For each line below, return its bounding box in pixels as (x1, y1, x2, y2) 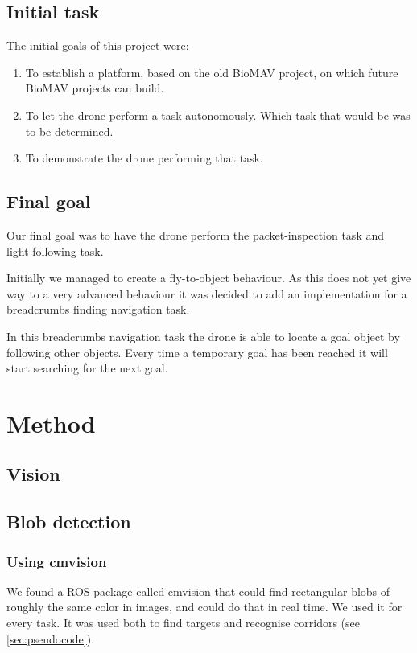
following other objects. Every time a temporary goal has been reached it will (6, 343, 388, 360)
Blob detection (6, 509, 131, 534)
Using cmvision (6, 551, 107, 571)
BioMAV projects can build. (25, 80, 164, 97)
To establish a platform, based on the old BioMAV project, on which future (25, 64, 398, 80)
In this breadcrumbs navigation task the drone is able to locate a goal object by (6, 327, 400, 344)
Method (6, 406, 96, 439)
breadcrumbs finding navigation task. (6, 301, 190, 318)
